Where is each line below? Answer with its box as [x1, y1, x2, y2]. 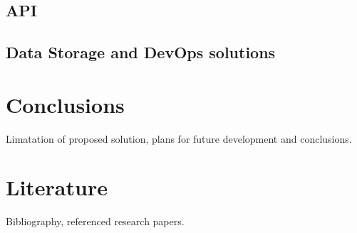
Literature [6, 173, 108, 202]
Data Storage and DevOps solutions [6, 41, 276, 63]
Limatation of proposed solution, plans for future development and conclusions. [6, 131, 352, 146]
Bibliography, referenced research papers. [6, 214, 185, 229]
